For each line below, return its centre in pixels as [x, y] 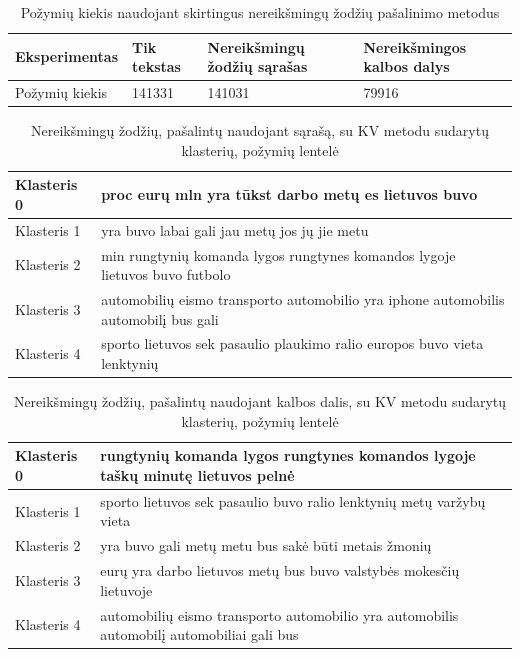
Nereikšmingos [415, 46]
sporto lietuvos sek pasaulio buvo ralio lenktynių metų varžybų [293, 500]
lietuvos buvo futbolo [166, 274]
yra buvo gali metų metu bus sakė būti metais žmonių [266, 545]
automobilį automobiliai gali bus [199, 634]
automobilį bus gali [160, 318]
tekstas [156, 66]
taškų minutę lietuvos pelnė [197, 474]
